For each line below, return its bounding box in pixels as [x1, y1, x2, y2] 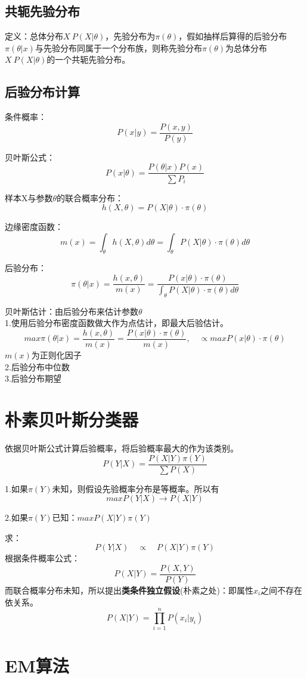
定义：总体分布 [5, 30, 63, 42]
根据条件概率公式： [5, 552, 80, 564]
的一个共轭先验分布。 [46, 53, 131, 66]
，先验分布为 [105, 30, 156, 42]
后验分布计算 [5, 82, 80, 101]
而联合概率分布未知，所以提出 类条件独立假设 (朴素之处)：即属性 [5, 584, 253, 597]
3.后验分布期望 [5, 372, 61, 385]
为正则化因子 [31, 349, 82, 361]
